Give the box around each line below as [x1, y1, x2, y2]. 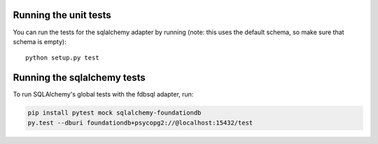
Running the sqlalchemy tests [13, 72, 146, 84]
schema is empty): [13, 37, 66, 45]
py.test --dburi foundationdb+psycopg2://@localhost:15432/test [27, 119, 253, 127]
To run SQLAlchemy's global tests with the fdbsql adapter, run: [13, 90, 194, 99]
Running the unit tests [13, 9, 111, 21]
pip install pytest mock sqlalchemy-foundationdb [27, 109, 202, 117]
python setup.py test [25, 54, 99, 62]
